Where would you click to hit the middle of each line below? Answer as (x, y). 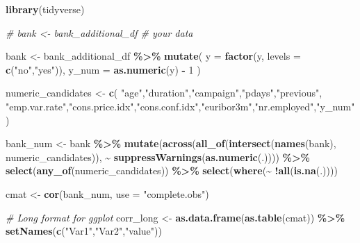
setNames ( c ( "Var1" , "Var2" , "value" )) (84, 231)
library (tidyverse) (45, 9)
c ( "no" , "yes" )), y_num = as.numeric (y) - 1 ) (103, 69)
